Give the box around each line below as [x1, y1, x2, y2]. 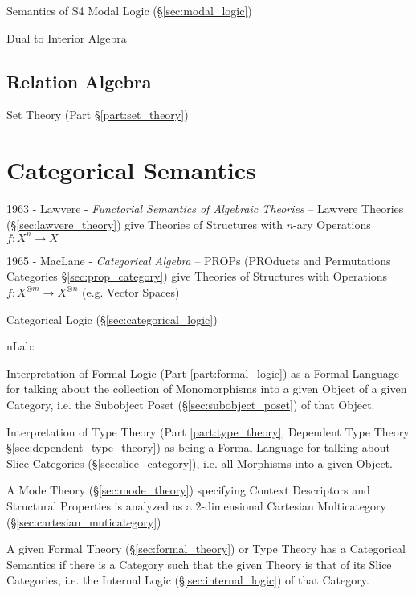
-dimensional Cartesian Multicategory [201, 497, 386, 514]
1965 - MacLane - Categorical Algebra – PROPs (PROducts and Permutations [6, 252, 391, 268]
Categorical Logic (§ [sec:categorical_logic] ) [6, 310, 218, 327]
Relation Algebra [6, 68, 152, 93]
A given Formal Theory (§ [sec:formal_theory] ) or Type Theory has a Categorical [6, 540, 406, 557]
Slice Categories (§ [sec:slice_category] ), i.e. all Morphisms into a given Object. [6, 454, 393, 471]
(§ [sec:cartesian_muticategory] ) [6, 513, 161, 530]
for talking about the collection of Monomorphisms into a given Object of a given [6, 380, 407, 397]
